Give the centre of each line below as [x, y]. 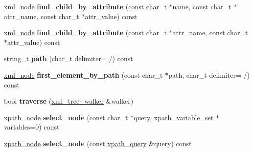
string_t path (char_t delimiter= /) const [69, 58]
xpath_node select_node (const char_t [66, 117]
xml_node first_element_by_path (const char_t [83, 75]
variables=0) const [32, 127]
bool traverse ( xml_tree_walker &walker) [69, 101]
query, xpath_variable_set [174, 117]
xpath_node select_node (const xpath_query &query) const [98, 143]
